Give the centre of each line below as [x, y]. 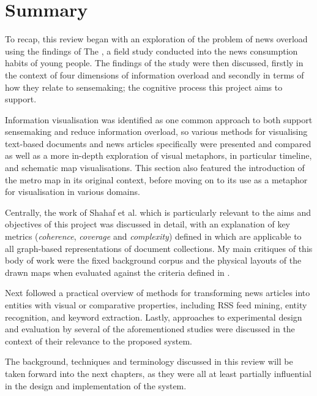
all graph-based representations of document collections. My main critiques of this [159, 248]
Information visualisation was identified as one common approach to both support [159, 119]
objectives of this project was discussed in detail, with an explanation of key [148, 224]
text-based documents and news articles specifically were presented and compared [158, 143]
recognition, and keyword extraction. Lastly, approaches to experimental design [154, 317]
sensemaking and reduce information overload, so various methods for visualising [156, 131]
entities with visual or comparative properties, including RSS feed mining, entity [156, 305]
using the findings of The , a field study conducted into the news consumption [151, 51]
